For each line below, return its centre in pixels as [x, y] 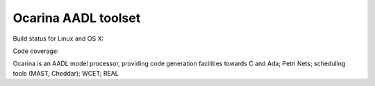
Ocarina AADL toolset [77, 18]
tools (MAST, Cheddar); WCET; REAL [66, 73]
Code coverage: [36, 51]
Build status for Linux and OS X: [58, 39]
